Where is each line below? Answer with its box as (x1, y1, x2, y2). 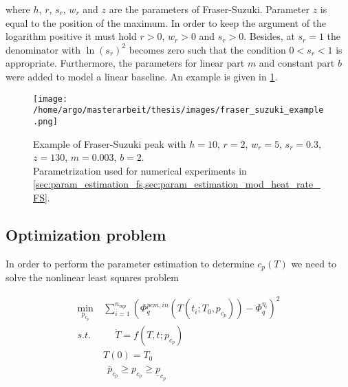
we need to (291, 256, 337, 270)
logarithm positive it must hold (6, 29, 137, 43)
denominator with (6, 42, 80, 56)
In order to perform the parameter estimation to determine (6, 256, 254, 270)
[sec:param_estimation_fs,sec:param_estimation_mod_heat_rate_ (33, 177, 320, 191)
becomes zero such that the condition (129, 42, 286, 56)
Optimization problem (6, 223, 166, 245)
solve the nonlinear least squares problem (6, 270, 180, 285)
